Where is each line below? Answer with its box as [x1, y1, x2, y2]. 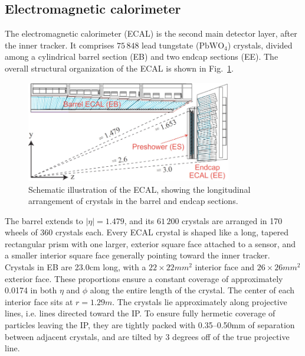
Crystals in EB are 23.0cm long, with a [5, 261, 146, 273]
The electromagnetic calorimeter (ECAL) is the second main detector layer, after [5, 27, 297, 40]
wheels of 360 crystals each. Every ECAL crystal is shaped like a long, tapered [5, 226, 289, 238]
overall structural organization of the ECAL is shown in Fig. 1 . [5, 62, 234, 74]
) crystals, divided [227, 38, 293, 51]
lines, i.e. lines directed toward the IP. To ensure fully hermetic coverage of [5, 307, 276, 319]
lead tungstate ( [142, 38, 199, 51]
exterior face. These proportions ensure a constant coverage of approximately [5, 272, 283, 284]
